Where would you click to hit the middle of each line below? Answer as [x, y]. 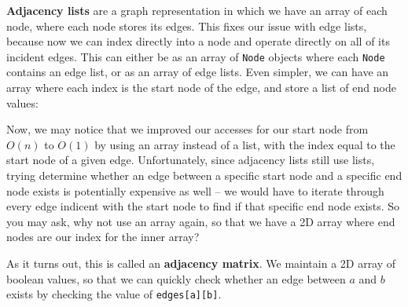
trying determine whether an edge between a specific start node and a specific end [204, 175]
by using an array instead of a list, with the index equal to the [245, 144]
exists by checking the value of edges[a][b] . [114, 294]
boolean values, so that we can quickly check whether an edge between [176, 278]
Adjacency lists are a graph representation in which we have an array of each [197, 10]
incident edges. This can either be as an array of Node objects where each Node [196, 56]
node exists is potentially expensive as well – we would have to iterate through [195, 190]
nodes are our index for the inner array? [103, 237]
